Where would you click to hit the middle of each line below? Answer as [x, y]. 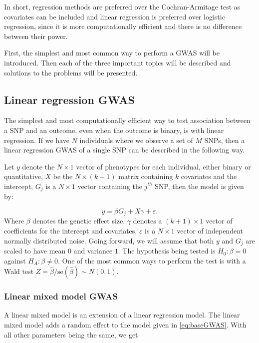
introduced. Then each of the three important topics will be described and [118, 62]
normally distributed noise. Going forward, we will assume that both [109, 240]
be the [63, 176]
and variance [93, 251]
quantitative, [23, 176]
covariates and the [209, 176]
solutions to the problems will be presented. [71, 72]
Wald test [19, 271]
